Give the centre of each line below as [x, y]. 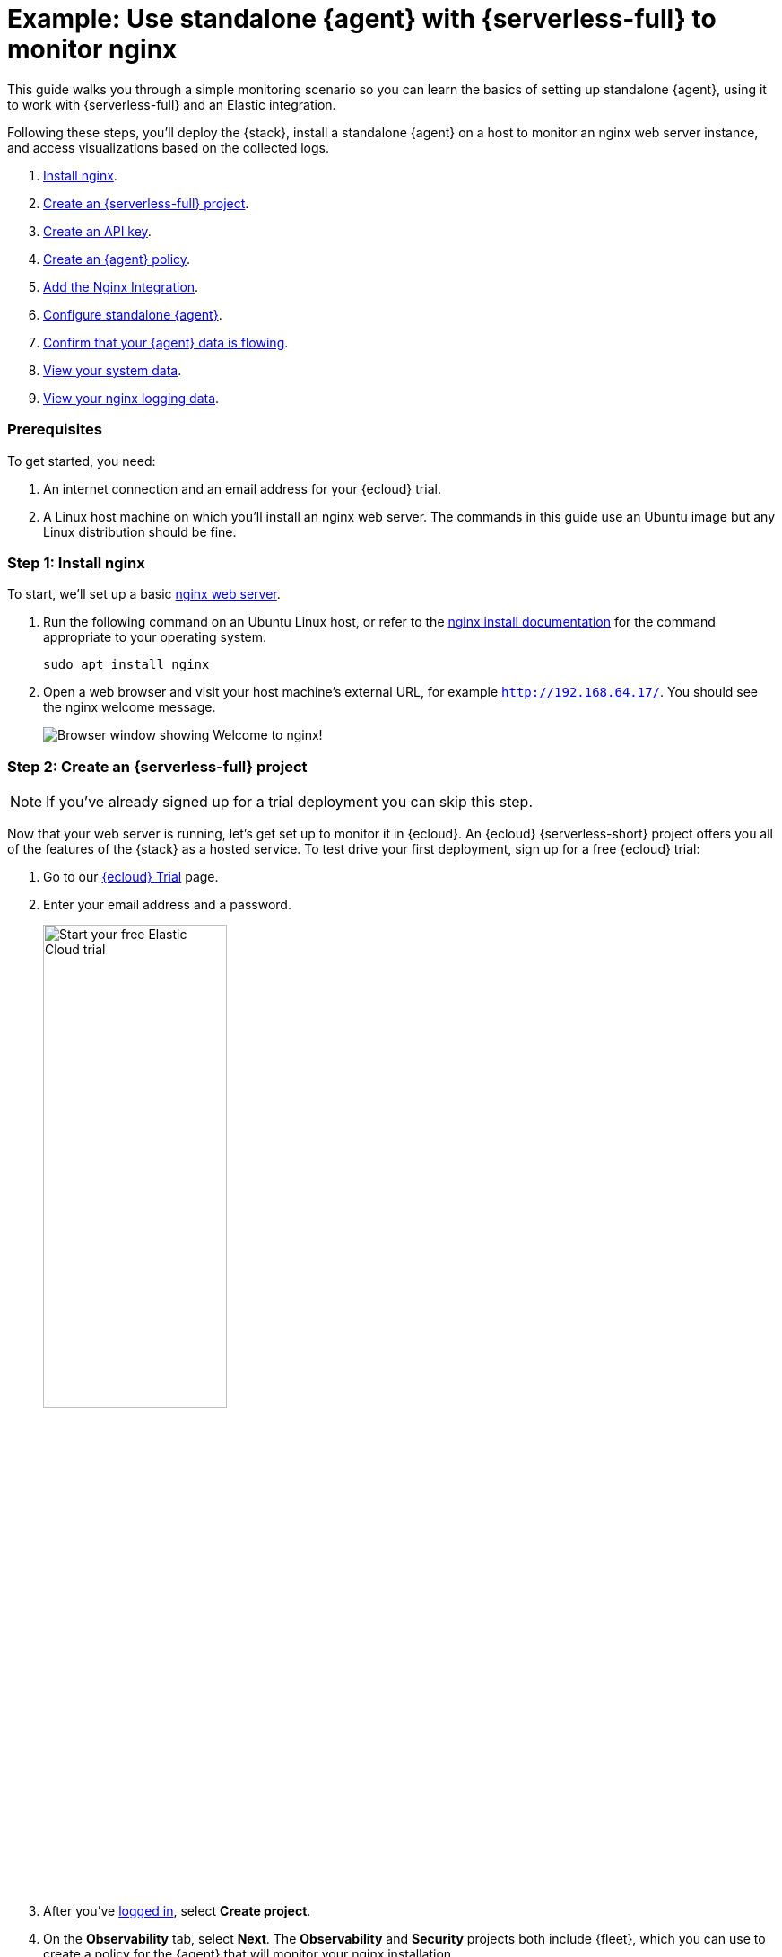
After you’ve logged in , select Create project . [177, 1911]
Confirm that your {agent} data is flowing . [166, 342]
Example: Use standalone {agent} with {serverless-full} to [362, 19]
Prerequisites [55, 430]
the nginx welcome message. [130, 707]
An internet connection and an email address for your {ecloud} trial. [242, 488]
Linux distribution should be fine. [140, 531]
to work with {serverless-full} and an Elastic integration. [172, 104]
